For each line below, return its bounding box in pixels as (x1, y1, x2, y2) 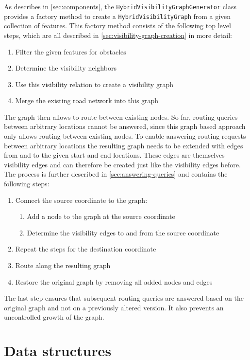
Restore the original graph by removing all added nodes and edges (15, 276, 213, 287)
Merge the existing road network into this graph (15, 95, 159, 106)
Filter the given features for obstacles (15, 46, 126, 56)
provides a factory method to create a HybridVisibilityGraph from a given (4, 11, 231, 21)
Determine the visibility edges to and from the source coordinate (27, 227, 219, 237)
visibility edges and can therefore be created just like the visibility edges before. (4, 159, 241, 169)
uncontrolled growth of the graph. (4, 312, 104, 322)
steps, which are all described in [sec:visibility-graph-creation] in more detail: (4, 30, 232, 40)
